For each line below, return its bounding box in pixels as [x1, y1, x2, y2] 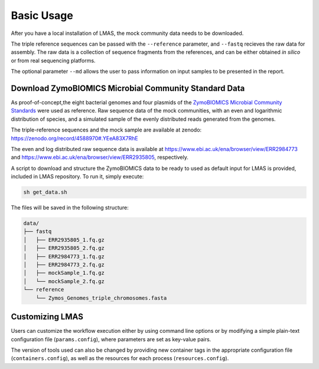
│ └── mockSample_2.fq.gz [23, 278, 105, 284]
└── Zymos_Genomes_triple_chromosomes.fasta [35, 294, 167, 301]
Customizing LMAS [11, 312, 84, 322]
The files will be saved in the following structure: [11, 204, 129, 211]
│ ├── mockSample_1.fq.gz [23, 269, 105, 277]
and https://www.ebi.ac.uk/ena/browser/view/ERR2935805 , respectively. [11, 154, 189, 161]
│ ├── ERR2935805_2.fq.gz [23, 245, 105, 252]
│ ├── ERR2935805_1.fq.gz [23, 236, 105, 243]
